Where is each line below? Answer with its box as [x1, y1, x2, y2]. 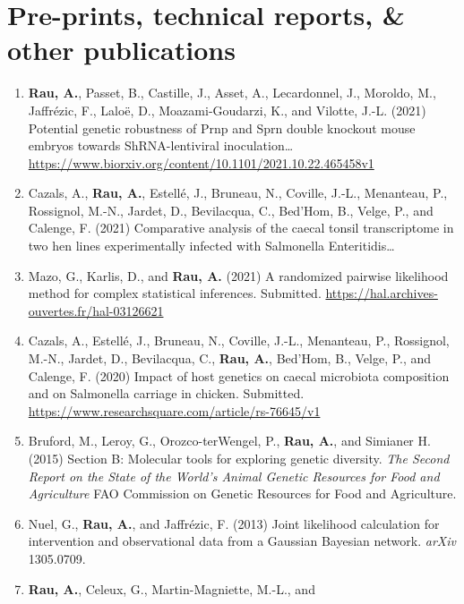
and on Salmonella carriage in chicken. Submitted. [28, 384, 305, 403]
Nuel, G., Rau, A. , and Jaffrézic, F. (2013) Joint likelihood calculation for [28, 514, 440, 532]
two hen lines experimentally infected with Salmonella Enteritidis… [28, 236, 395, 255]
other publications [7, 31, 236, 68]
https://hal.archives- [325, 284, 438, 302]
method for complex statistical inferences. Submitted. [28, 284, 322, 302]
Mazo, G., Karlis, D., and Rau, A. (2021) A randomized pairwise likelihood [28, 266, 449, 285]
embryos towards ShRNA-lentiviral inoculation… [28, 136, 294, 155]
